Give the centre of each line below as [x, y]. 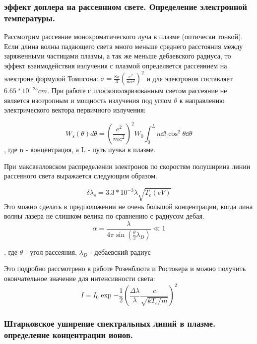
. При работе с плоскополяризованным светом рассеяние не [137, 90]
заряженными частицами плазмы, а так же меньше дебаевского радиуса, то [118, 56]
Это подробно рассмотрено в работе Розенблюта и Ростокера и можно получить [125, 268]
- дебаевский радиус [120, 252]
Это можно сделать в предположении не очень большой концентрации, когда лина [128, 206]
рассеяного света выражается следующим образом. [81, 176]
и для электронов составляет [190, 78]
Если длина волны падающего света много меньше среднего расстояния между [124, 46]
